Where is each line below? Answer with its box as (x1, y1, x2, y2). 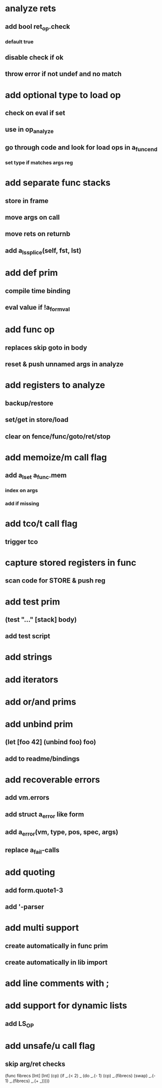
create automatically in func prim (5, 942, 108, 950)
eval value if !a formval (5, 303, 70, 313)
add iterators (5, 674, 59, 685)
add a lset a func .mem (5, 471, 67, 481)
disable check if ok (5, 53, 63, 62)
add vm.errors (5, 794, 50, 802)
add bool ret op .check (5, 22, 70, 32)
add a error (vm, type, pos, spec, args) (5, 828, 119, 837)
